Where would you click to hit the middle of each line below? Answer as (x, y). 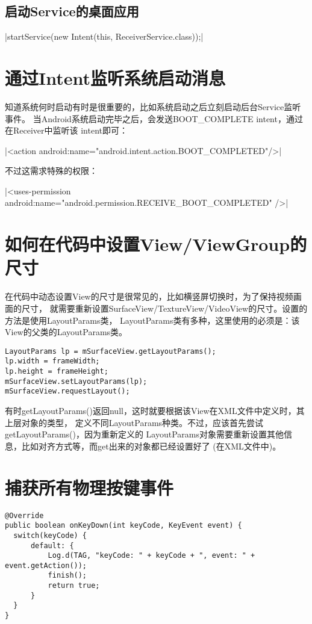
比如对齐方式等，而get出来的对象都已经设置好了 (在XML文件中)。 (151, 446)
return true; (74, 586)
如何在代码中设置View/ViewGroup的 (156, 244)
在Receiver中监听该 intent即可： (66, 130)
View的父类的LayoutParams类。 (66, 332)
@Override (24, 515)
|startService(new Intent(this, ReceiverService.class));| (104, 36)
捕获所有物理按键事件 (89, 487)
